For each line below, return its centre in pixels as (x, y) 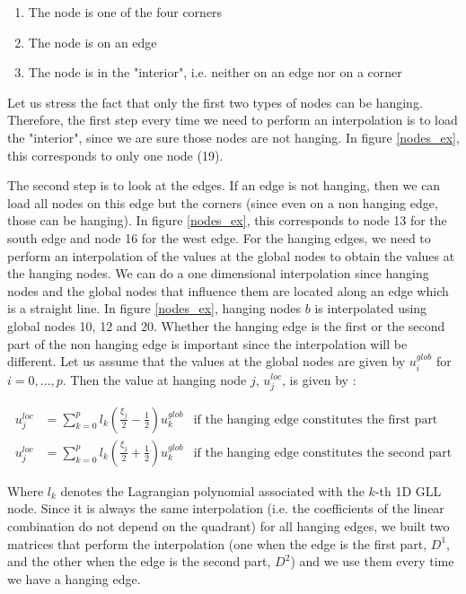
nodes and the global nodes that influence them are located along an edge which (228, 290)
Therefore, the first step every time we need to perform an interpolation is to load (233, 120)
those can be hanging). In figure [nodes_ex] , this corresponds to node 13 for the (227, 220)
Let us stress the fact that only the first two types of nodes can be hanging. (215, 102)
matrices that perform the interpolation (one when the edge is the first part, (217, 543)
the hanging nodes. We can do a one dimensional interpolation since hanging (218, 273)
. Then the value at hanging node (154, 379)
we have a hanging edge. (74, 578)
